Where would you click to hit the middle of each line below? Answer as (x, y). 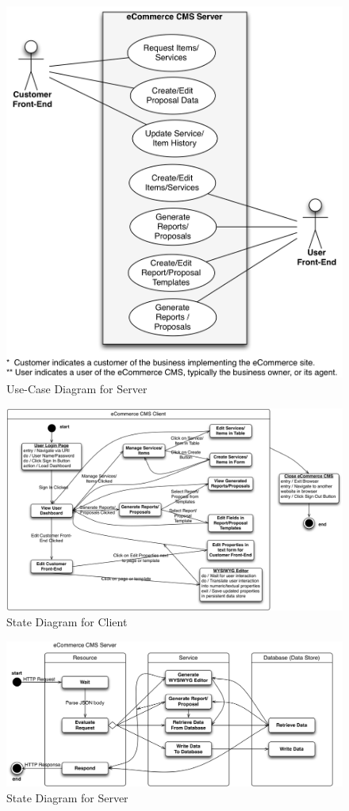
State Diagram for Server (67, 797)
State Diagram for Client (67, 622)
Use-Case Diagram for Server (77, 388)
